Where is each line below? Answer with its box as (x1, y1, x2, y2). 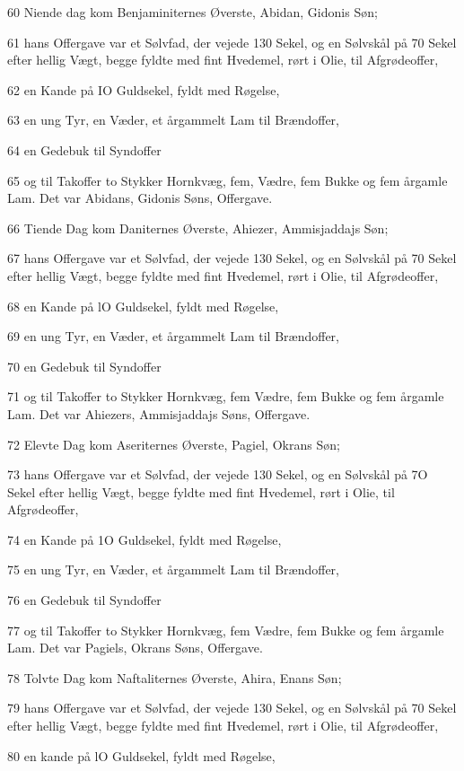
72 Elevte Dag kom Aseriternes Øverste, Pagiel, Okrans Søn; (7, 434, 340, 453)
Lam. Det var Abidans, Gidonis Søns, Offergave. (7, 188, 273, 207)
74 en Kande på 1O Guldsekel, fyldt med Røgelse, (7, 530, 282, 548)
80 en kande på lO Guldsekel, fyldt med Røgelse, (7, 746, 276, 765)
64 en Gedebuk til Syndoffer (7, 140, 162, 159)
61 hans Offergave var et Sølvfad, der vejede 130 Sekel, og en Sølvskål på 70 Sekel (7, 32, 457, 51)
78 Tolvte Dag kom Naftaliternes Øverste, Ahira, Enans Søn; (7, 668, 342, 687)
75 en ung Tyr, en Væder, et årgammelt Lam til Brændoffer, (7, 560, 340, 579)
